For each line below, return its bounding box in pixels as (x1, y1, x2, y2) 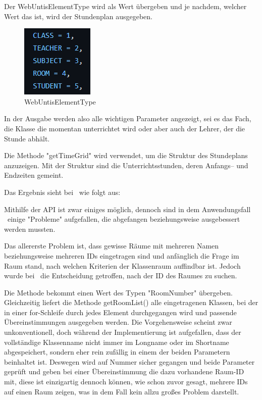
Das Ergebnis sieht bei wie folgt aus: (4, 186, 121, 197)
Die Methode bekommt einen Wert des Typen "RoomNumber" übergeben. (4, 287, 233, 297)
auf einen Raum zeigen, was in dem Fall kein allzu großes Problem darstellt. (4, 386, 239, 396)
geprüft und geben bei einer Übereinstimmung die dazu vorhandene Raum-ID (4, 366, 244, 377)
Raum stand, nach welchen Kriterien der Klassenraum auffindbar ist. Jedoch (4, 260, 241, 271)
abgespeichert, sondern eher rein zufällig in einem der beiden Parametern (4, 346, 230, 357)
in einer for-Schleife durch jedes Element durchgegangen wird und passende (4, 307, 237, 317)
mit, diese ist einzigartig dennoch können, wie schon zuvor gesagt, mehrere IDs (4, 376, 248, 387)
